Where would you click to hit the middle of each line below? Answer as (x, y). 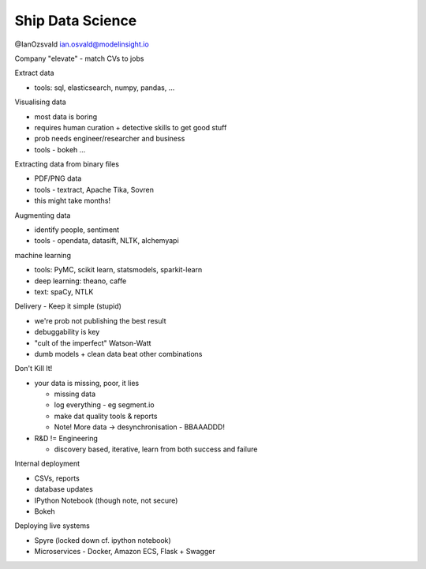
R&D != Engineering (66, 438)
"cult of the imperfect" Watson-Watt (93, 343)
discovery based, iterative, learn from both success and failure (156, 449)
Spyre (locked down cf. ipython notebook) (103, 540)
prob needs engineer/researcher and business (110, 139)
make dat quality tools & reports (106, 416)
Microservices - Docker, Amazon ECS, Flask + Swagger (125, 552)
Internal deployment (47, 464)
